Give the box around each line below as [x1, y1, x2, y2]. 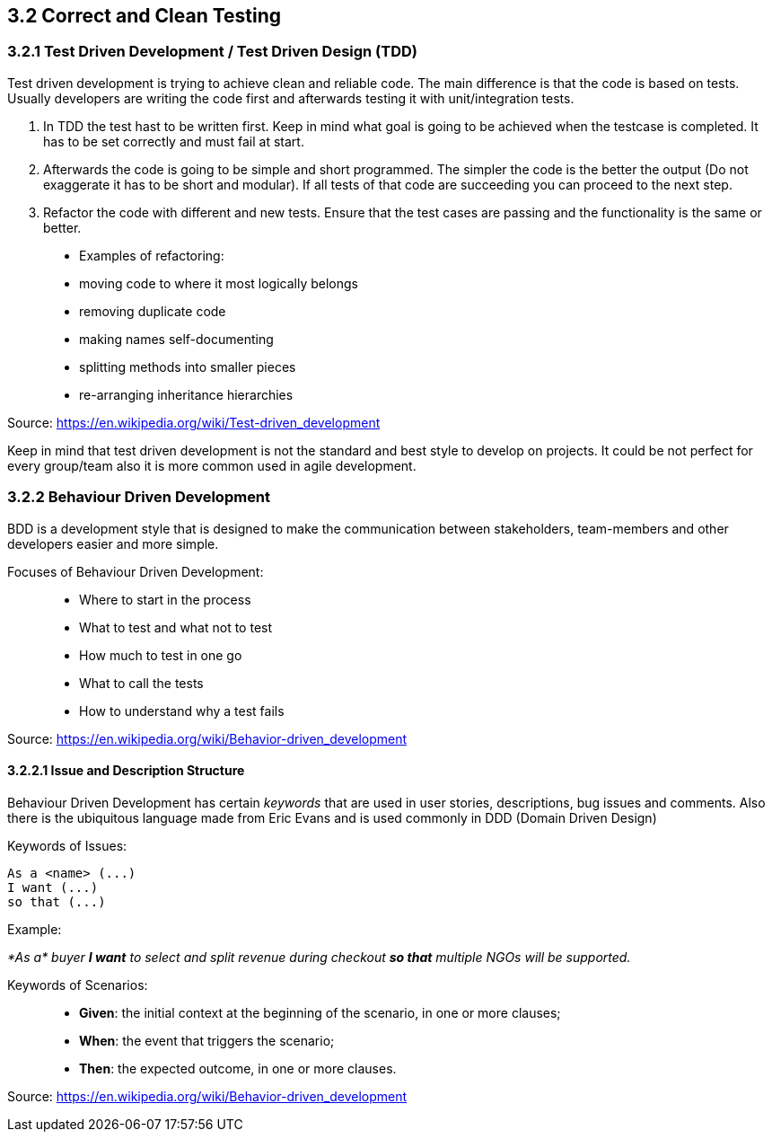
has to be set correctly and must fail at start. [43, 133, 304, 149]
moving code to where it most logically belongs [79, 275, 358, 291]
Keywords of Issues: [7, 837, 127, 853]
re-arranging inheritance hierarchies [79, 386, 294, 402]
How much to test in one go [79, 647, 242, 663]
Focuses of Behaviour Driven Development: [7, 563, 264, 579]
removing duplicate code [79, 303, 226, 319]
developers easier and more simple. [7, 535, 219, 552]
